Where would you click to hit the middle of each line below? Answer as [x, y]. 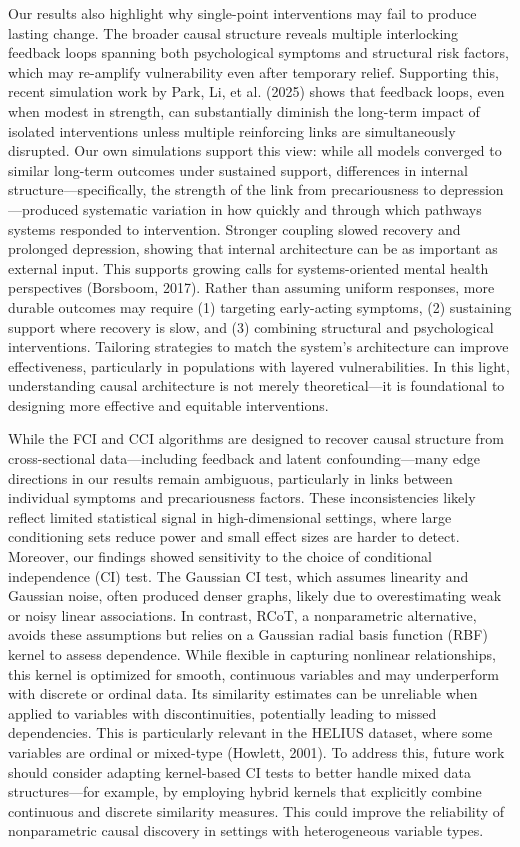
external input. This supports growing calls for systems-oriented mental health [248, 267]
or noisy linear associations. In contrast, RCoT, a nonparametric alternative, [242, 614]
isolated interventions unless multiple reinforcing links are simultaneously [232, 130]
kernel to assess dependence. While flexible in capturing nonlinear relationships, [252, 654]
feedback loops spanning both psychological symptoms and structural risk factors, [258, 52]
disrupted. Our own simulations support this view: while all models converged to [255, 150]
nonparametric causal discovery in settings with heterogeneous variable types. [246, 830]
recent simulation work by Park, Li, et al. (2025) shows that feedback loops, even [256, 91]
